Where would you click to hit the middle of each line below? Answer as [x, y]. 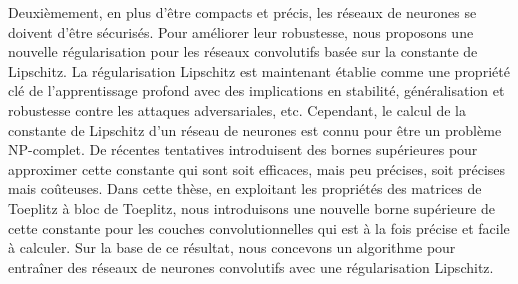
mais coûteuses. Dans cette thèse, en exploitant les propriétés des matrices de [245, 188]
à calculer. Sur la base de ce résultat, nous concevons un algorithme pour [232, 247]
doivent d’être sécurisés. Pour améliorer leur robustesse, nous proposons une [241, 31]
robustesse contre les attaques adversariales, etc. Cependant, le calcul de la [237, 109]
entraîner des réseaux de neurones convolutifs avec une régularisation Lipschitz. [251, 266]
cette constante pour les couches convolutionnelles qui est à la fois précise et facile [259, 227]
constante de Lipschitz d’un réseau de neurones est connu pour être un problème [255, 129]
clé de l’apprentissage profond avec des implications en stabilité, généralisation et [256, 90]
